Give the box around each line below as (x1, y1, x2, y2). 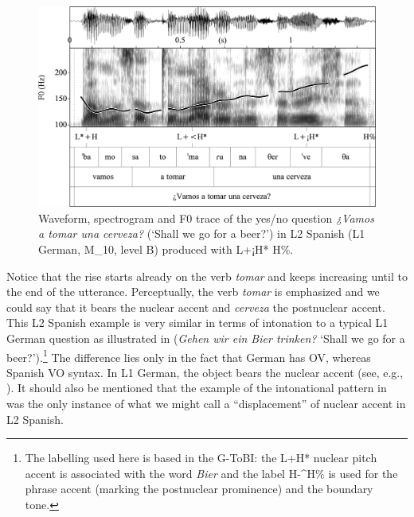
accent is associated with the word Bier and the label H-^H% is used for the (25, 465, 398, 481)
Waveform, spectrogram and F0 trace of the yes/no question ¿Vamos (38, 209, 374, 226)
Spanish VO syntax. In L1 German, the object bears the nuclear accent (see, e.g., (6, 363, 404, 380)
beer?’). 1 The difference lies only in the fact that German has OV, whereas (6, 346, 371, 365)
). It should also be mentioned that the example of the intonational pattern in (6, 379, 387, 396)
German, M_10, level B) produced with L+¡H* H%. (38, 240, 294, 257)
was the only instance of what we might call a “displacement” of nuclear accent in (6, 395, 406, 411)
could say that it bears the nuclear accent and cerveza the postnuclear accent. (6, 298, 385, 315)
